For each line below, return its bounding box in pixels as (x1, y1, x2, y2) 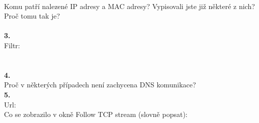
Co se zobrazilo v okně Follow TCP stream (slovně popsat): (4, 109, 188, 119)
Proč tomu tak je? (4, 11, 60, 21)
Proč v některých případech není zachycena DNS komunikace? (4, 79, 196, 90)
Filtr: (4, 40, 20, 50)
